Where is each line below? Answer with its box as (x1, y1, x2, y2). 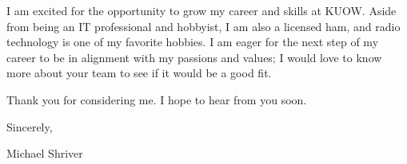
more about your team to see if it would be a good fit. (6, 64, 272, 81)
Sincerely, (6, 118, 53, 135)
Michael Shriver (6, 145, 83, 162)
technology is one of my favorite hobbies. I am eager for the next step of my (6, 33, 379, 50)
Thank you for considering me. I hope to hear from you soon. (6, 91, 307, 107)
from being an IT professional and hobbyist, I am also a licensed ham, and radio (6, 18, 401, 34)
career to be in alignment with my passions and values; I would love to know (6, 49, 382, 65)
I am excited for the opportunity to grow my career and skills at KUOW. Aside (6, 2, 397, 18)
